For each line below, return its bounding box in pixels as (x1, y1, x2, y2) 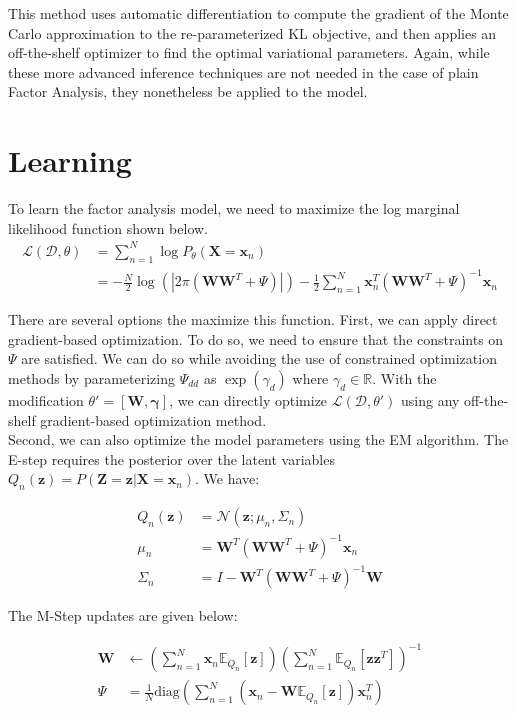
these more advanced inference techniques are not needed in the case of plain (8, 61, 479, 82)
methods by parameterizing (8, 367, 175, 388)
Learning (8, 140, 132, 181)
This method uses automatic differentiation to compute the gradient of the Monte (8, 3, 509, 23)
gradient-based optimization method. (40, 409, 267, 430)
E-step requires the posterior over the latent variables (8, 448, 335, 469)
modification (8, 389, 84, 410)
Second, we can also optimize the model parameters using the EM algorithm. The (8, 429, 509, 450)
